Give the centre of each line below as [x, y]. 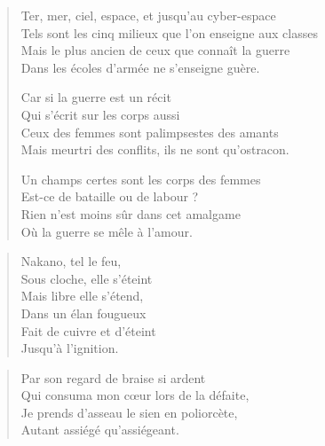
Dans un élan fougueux [83, 313]
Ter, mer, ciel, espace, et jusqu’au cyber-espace [148, 15]
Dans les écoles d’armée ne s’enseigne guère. [140, 67]
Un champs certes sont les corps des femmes [141, 179]
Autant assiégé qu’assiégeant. [100, 430]
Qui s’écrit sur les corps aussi [100, 114]
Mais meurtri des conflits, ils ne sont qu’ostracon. [155, 149]
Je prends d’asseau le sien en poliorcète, [129, 412]
